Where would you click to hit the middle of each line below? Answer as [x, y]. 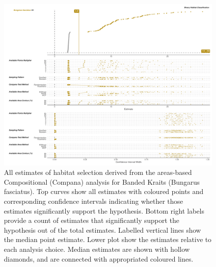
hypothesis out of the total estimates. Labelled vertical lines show [103, 230]
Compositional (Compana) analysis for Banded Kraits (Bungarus [102, 182]
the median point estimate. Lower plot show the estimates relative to [108, 239]
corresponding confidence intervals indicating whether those [94, 201]
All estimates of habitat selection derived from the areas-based [98, 172]
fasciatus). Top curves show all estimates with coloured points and [104, 191]
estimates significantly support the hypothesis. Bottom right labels [104, 210]
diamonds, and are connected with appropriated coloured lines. [99, 258]
